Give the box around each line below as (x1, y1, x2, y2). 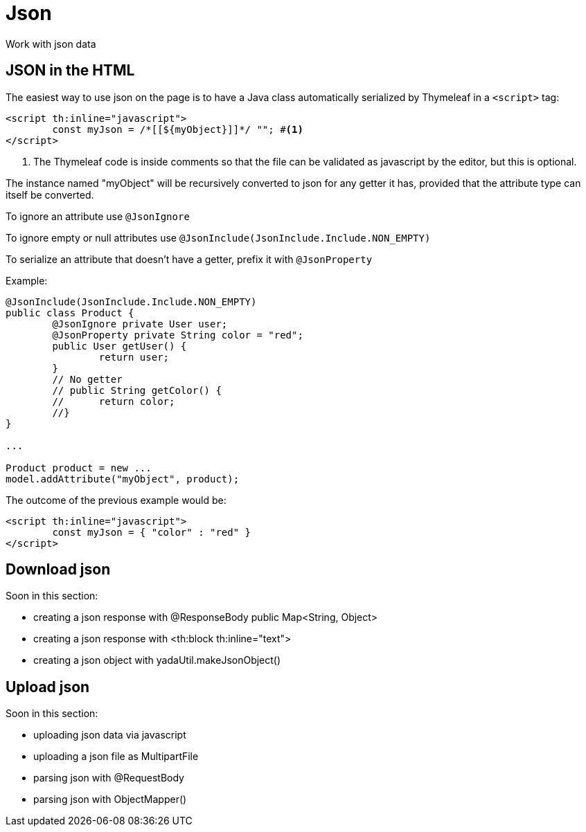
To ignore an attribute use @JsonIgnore (6, 210, 190, 222)
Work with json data (6, 37, 96, 50)
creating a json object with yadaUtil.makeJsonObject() (33, 654, 281, 667)
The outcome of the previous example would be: (6, 494, 227, 506)
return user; (98, 351, 170, 363)
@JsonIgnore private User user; (52, 318, 228, 329)
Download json (6, 561, 111, 579)
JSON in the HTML (6, 62, 135, 80)
